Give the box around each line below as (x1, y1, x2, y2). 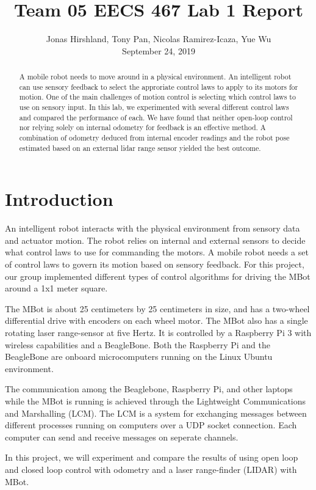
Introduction (5, 186, 113, 211)
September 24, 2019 (122, 44, 195, 57)
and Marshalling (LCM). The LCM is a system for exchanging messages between (5, 406, 307, 419)
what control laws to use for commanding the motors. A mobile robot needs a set (5, 246, 309, 258)
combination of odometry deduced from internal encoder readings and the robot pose (19, 133, 290, 143)
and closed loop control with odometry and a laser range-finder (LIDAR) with (5, 463, 297, 475)
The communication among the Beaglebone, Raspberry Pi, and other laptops (5, 382, 293, 395)
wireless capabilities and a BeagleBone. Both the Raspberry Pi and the (5, 338, 270, 351)
